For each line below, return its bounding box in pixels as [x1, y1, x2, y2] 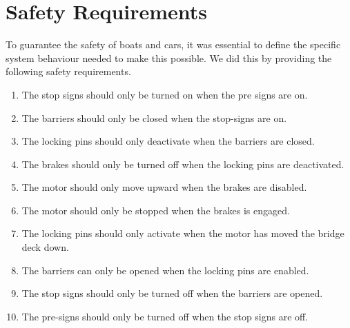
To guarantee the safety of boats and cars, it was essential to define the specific [6, 37, 341, 52]
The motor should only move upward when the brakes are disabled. [21, 180, 307, 194]
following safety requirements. [6, 64, 131, 79]
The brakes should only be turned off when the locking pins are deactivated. [21, 156, 344, 171]
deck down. [21, 240, 69, 254]
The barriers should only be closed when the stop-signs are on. [21, 110, 287, 125]
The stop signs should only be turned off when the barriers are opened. [21, 286, 323, 300]
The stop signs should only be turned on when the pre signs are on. [21, 87, 308, 101]
